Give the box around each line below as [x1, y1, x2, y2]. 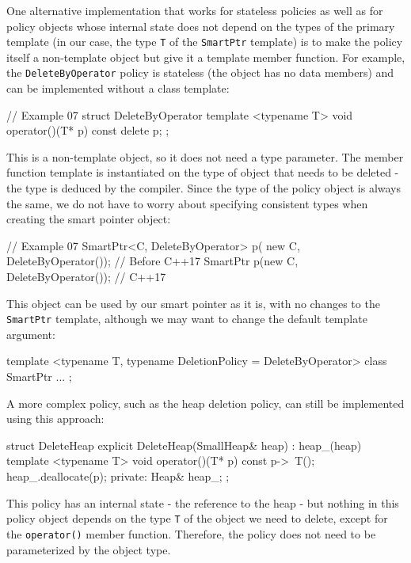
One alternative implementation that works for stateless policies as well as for [6, 2, 383, 18]
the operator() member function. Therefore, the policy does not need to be [6, 525, 376, 542]
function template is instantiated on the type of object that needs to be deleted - [6, 164, 399, 181]
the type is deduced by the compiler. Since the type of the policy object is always [6, 180, 401, 196]
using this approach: [6, 410, 105, 427]
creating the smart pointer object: [6, 211, 171, 227]
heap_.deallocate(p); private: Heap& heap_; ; [6, 468, 230, 485]
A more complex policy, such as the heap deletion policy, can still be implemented [6, 394, 405, 411]
